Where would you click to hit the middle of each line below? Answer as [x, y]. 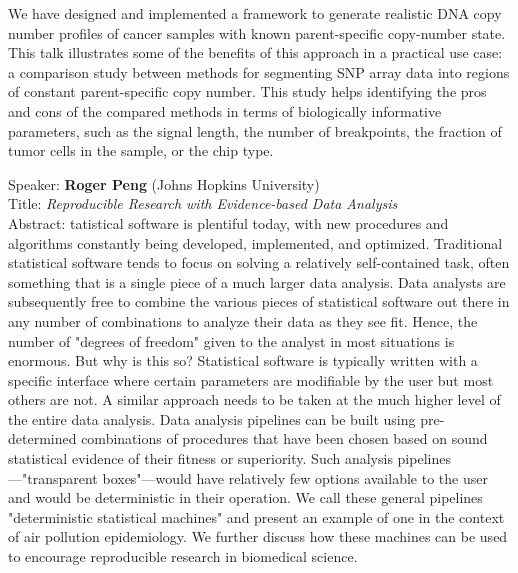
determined [42, 438]
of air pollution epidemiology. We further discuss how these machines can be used [258, 536]
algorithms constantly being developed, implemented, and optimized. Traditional [255, 242]
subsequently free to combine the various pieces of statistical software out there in [259, 301]
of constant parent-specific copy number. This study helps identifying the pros [247, 91]
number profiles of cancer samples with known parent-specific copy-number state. [257, 32]
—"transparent [53, 477]
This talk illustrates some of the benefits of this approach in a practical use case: [255, 52]
